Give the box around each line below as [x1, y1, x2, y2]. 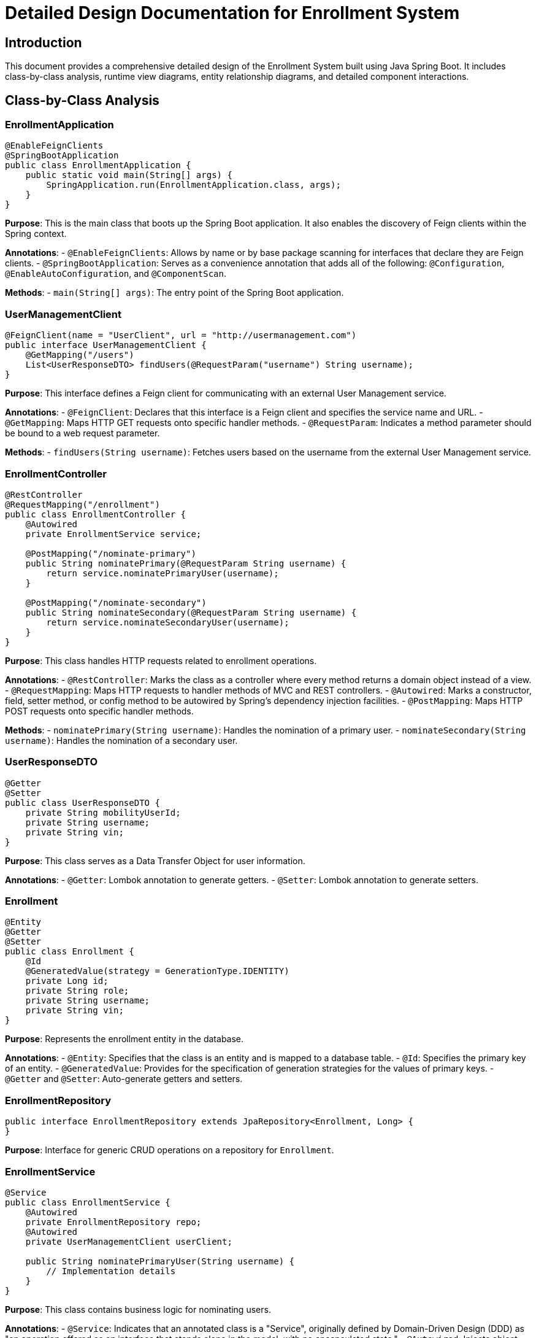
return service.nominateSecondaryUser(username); [46, 617, 289, 627]
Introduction [5, 34, 82, 50]
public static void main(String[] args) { [25, 170, 232, 180]
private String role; [25, 986, 129, 996]
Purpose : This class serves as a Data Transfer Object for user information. [5, 855, 305, 866]
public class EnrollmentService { [5, 1197, 170, 1207]
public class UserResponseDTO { [5, 797, 160, 808]
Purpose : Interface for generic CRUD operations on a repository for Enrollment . [5, 1145, 334, 1156]
